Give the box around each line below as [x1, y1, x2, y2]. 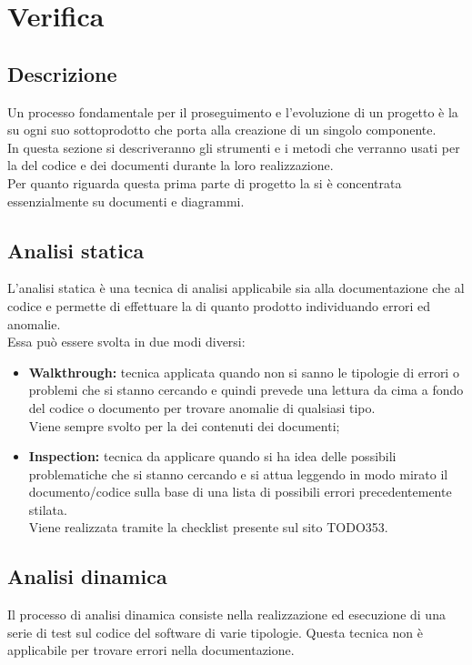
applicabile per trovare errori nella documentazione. [7, 640, 295, 660]
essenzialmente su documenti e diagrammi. [7, 191, 245, 210]
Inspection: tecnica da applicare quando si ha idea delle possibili [28, 447, 397, 466]
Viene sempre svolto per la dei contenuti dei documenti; [28, 416, 340, 435]
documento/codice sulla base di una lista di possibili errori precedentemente [28, 482, 452, 501]
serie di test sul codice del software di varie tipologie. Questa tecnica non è [7, 622, 424, 641]
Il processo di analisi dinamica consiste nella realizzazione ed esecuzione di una [7, 605, 446, 624]
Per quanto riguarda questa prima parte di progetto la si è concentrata [7, 173, 402, 192]
